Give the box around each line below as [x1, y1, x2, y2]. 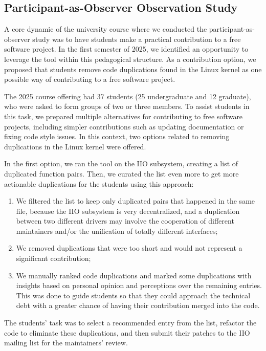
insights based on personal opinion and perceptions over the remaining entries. [16, 280, 262, 291]
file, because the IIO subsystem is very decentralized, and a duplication [16, 205, 240, 216]
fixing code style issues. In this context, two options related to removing [4, 131, 230, 142]
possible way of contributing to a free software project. [4, 74, 175, 84]
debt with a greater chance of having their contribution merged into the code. [16, 300, 260, 311]
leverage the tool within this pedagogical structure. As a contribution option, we [4, 53, 256, 64]
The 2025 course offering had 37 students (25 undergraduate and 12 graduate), [4, 91, 251, 101]
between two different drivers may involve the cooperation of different [16, 215, 234, 226]
